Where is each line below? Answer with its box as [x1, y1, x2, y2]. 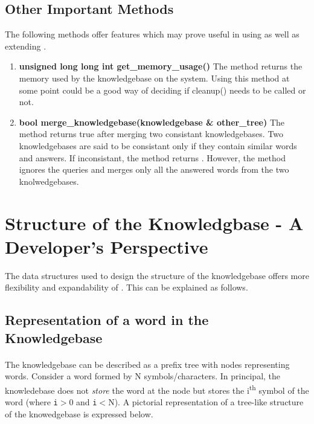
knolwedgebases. [19, 175, 79, 187]
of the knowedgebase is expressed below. [5, 407, 153, 420]
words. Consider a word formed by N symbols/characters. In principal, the [5, 370, 281, 382]
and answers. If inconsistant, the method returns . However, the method [19, 151, 286, 164]
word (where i [5, 396, 58, 408]
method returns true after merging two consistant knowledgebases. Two [19, 127, 284, 140]
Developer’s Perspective [5, 234, 208, 259]
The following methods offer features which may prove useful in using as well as [5, 28, 300, 40]
